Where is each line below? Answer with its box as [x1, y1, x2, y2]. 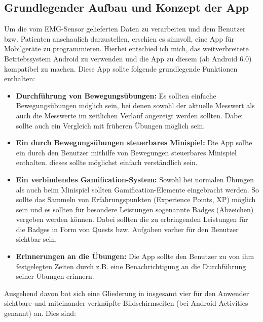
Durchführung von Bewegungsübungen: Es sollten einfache [16, 90, 216, 101]
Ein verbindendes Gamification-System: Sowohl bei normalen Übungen [16, 174, 254, 184]
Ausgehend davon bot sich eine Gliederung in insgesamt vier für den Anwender [4, 287, 249, 298]
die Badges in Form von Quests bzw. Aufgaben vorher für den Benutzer [16, 223, 239, 234]
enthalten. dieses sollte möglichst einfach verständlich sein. [16, 157, 198, 168]
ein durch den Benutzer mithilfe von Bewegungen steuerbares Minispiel [16, 147, 237, 157]
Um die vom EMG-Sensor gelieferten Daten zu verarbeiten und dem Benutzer [4, 23, 246, 34]
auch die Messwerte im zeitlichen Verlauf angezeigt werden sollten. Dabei [16, 110, 243, 120]
